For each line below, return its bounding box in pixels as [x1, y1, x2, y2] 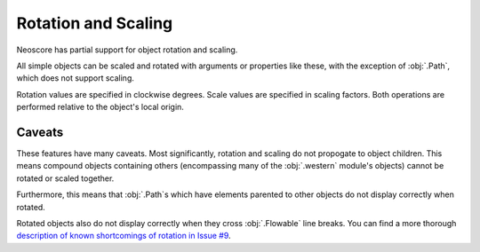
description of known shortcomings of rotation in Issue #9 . [16, 231, 231, 241]
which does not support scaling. [16, 73, 135, 83]
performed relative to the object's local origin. [16, 102, 184, 113]
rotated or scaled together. [16, 173, 115, 184]
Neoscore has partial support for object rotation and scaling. [16, 44, 238, 55]
